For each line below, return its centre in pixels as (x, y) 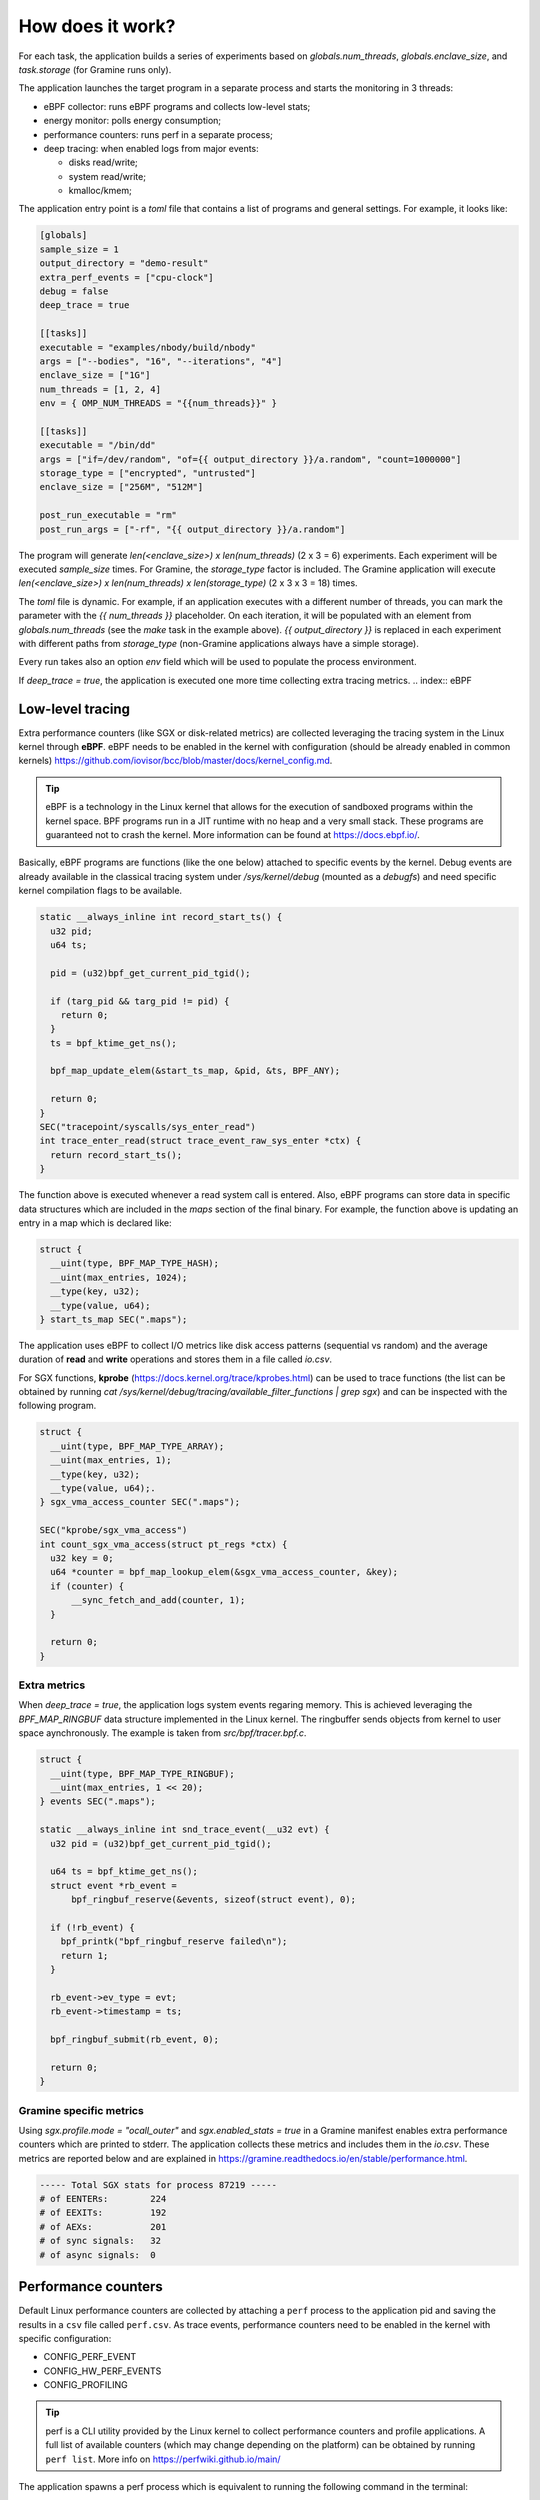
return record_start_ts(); (116, 1154)
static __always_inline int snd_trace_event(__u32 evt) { (184, 1829)
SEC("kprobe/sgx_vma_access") (113, 1530)
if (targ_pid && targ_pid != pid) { (140, 1001)
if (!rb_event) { (92, 1927)
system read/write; (107, 176)
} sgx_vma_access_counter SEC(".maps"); (139, 1502)
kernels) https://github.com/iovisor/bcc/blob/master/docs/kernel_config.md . (175, 761)
